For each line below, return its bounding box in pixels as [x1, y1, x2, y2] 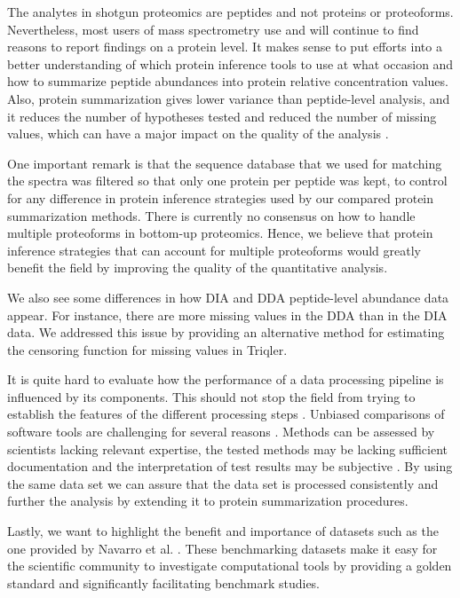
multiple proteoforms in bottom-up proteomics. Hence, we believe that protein [7, 224, 433, 242]
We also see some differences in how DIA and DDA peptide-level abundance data [7, 287, 449, 306]
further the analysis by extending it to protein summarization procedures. [7, 492, 408, 510]
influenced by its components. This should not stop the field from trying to [7, 387, 416, 405]
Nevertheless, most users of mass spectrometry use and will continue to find [7, 20, 419, 38]
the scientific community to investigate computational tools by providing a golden [7, 556, 452, 575]
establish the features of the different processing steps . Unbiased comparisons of [7, 405, 445, 423]
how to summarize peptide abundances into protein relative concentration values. [7, 72, 448, 90]
